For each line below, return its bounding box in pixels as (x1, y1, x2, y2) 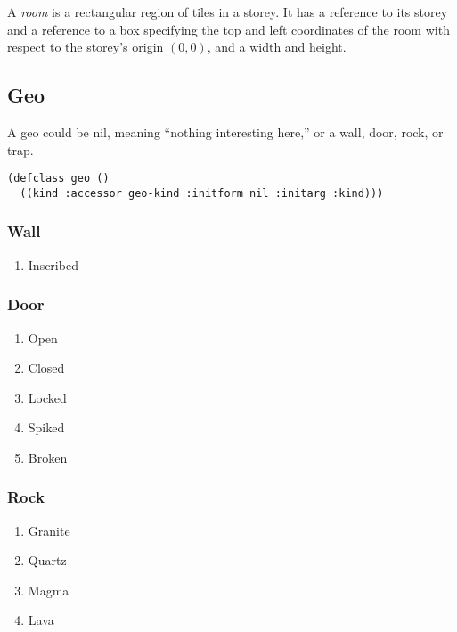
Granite (28, 521, 70, 539)
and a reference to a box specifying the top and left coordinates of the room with (7, 20, 450, 38)
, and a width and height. (207, 37, 347, 56)
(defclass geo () (7, 172, 110, 185)
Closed (28, 358, 65, 377)
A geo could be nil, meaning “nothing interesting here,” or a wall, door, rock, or (7, 122, 444, 141)
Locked (28, 388, 67, 406)
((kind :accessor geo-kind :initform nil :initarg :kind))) (20, 186, 384, 200)
